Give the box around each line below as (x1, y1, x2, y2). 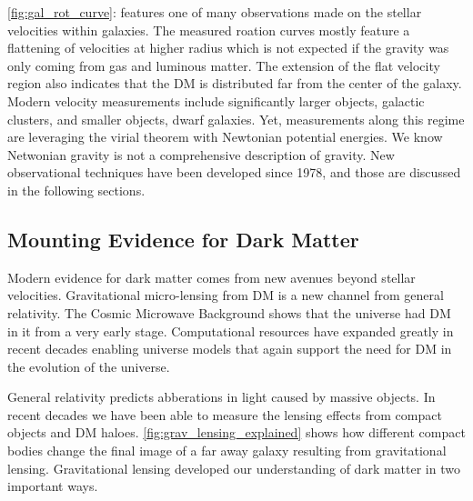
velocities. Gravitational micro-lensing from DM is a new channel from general (7, 286, 444, 305)
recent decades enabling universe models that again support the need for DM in (7, 339, 452, 358)
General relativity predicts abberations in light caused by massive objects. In (7, 387, 436, 406)
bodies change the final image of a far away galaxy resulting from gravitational (7, 441, 447, 460)
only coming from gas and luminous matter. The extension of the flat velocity (7, 55, 440, 75)
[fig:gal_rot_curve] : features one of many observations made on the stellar (7, 3, 422, 21)
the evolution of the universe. (7, 356, 170, 376)
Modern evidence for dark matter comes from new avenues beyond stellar (7, 267, 416, 286)
